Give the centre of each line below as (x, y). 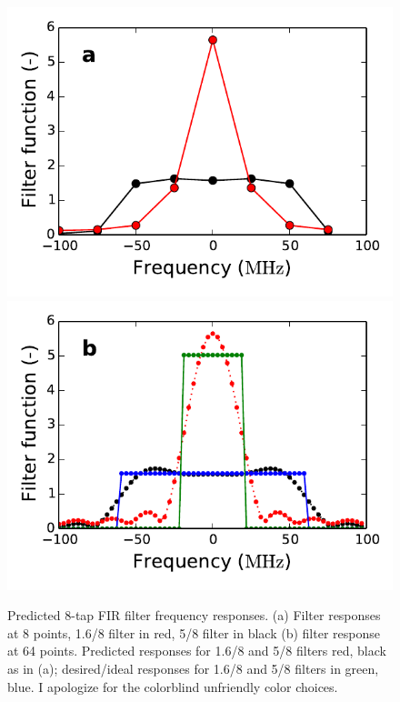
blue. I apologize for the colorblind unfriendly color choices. (173, 686)
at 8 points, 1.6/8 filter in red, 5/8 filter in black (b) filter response (194, 632)
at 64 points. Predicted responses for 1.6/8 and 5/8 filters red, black (197, 651)
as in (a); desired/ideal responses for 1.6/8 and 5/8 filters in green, (193, 668)
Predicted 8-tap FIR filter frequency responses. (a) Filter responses (194, 615)
